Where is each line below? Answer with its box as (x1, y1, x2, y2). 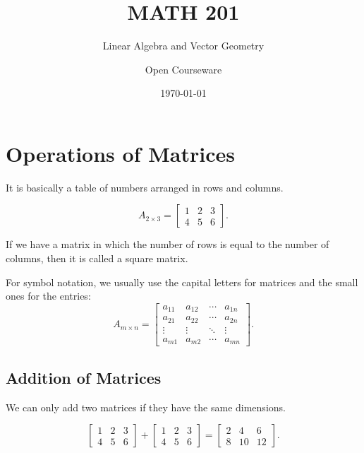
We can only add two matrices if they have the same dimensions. (6, 399, 286, 414)
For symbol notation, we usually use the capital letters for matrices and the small (6, 274, 358, 289)
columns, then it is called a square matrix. (6, 251, 188, 266)
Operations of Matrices (6, 139, 235, 167)
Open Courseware (145, 61, 222, 76)
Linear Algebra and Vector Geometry (102, 38, 265, 53)
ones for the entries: (6, 288, 91, 303)
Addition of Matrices (6, 366, 162, 388)
